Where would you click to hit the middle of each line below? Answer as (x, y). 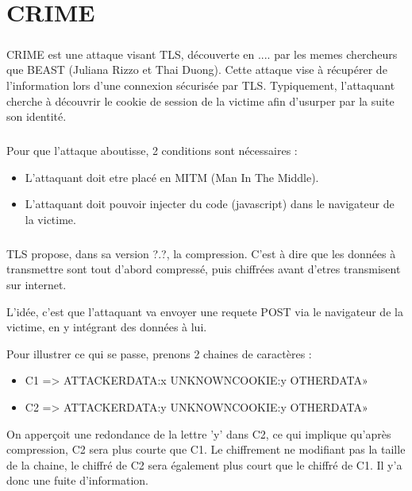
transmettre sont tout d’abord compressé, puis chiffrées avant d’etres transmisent (204, 269)
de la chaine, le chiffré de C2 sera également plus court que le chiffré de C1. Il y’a (204, 464)
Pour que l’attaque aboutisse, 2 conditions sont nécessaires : (152, 151)
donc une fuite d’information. (77, 480)
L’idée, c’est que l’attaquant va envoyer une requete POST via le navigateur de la (205, 311)
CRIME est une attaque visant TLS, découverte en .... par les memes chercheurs (202, 54)
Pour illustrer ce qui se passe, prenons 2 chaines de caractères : (159, 353)
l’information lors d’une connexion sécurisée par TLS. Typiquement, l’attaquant (201, 85)
